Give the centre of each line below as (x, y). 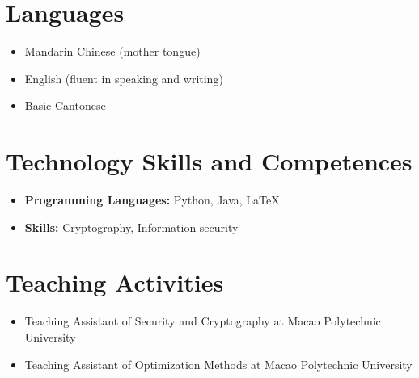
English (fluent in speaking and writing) (124, 78)
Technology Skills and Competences (209, 161)
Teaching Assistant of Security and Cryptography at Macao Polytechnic (203, 321)
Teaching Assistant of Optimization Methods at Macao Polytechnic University (218, 364)
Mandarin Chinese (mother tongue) (112, 51)
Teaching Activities (115, 282)
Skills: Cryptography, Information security (131, 227)
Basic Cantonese (65, 105)
